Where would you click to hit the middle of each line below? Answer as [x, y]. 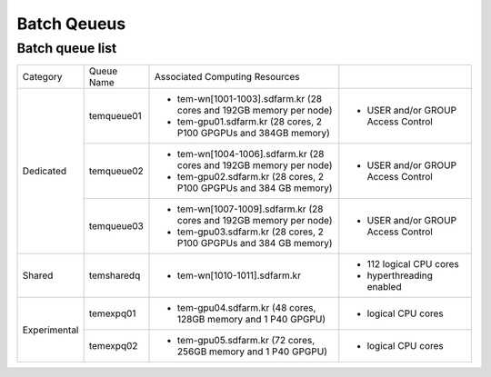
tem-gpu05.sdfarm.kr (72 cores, [246, 341]
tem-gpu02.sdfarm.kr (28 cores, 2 [251, 177]
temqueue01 [115, 116]
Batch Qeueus [71, 24]
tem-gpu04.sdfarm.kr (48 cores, [247, 308]
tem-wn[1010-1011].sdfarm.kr [240, 275]
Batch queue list [67, 48]
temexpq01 [112, 313]
